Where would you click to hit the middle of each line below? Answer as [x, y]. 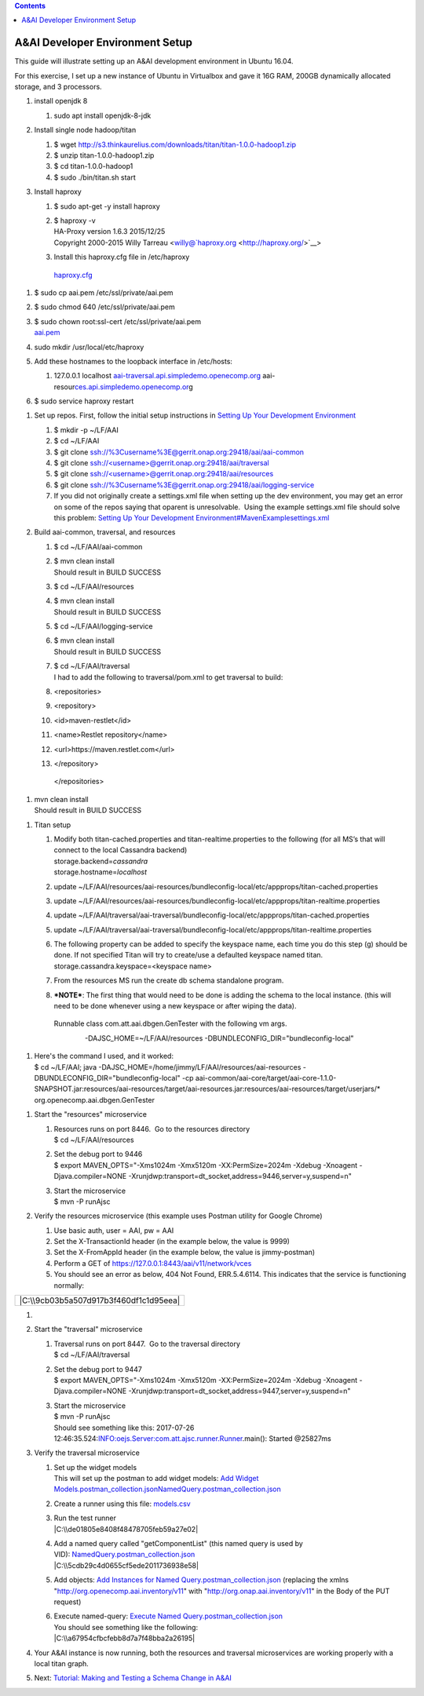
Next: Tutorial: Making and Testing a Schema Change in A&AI [133, 1678]
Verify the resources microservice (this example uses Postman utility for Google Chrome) [178, 1216]
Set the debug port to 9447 [98, 1369]
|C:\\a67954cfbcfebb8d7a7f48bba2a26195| [124, 1638]
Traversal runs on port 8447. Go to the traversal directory [147, 1344]
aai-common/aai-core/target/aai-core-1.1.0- [266, 1078]
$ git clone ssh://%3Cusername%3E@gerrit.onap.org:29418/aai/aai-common [179, 452]
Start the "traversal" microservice [88, 1329]
